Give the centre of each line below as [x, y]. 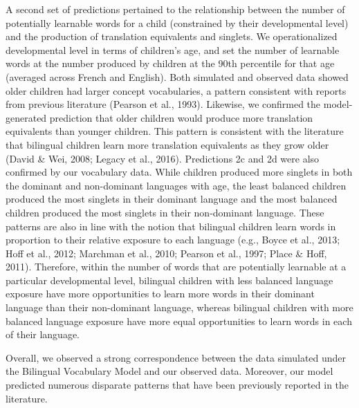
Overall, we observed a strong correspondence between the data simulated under [176, 357]
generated [26, 117]
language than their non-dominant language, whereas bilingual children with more [179, 307]
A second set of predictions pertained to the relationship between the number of [175, 9]
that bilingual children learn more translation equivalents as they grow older [167, 144]
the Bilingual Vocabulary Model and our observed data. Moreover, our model [169, 371]
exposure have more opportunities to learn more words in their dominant [160, 294]
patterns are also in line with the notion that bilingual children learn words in [171, 226]
